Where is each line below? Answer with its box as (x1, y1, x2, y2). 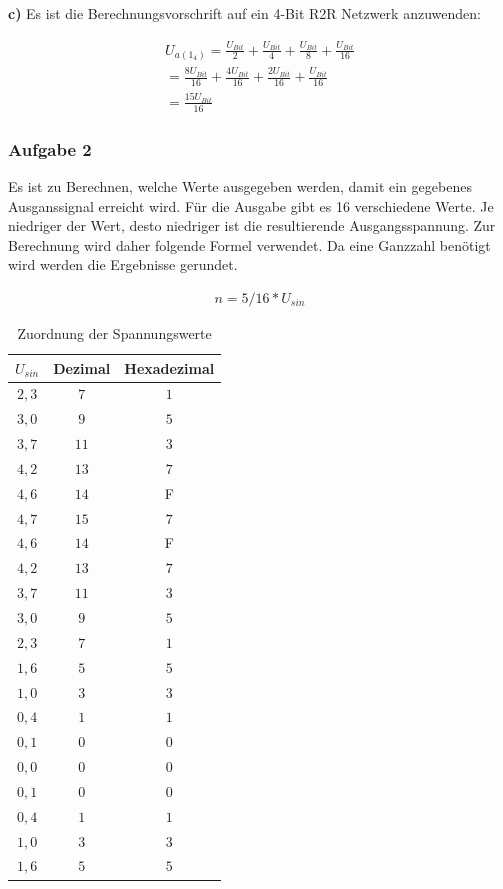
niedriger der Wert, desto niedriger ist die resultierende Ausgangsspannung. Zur (8, 215, 496, 236)
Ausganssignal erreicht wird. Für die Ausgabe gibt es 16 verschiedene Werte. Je (8, 195, 494, 216)
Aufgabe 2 (8, 136, 92, 161)
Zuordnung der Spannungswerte (17, 322, 212, 343)
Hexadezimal (124, 357, 215, 378)
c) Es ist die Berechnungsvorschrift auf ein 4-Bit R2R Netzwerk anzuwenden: (8, 3, 481, 23)
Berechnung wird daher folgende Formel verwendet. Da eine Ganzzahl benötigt (8, 234, 491, 255)
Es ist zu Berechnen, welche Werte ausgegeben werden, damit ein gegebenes (8, 175, 472, 196)
